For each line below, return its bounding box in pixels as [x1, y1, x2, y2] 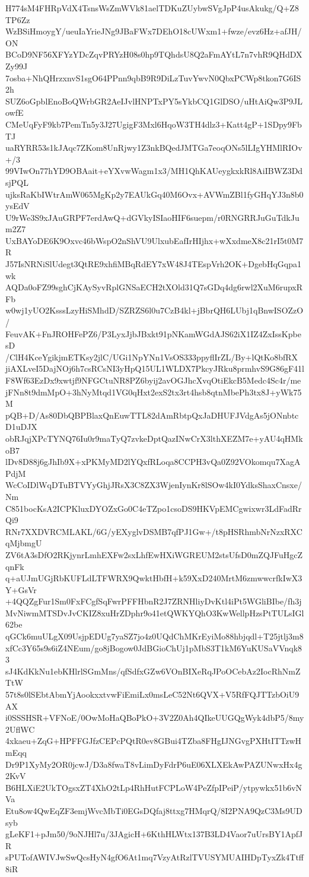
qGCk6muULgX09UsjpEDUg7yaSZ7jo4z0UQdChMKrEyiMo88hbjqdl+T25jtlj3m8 [5, 630, 304, 642]
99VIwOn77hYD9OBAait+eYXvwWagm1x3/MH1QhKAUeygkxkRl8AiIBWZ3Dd [5, 164, 303, 177]
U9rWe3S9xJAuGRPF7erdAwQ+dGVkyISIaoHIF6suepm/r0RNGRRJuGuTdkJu [5, 211, 300, 223]
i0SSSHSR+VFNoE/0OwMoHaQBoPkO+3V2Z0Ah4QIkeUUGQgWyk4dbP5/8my [5, 711, 304, 724]
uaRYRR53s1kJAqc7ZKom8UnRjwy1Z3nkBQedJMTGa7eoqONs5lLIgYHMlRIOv [5, 141, 302, 154]
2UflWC [5, 723, 35, 735]
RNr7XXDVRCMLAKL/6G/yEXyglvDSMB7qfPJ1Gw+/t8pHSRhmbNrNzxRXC [5, 525, 302, 537]
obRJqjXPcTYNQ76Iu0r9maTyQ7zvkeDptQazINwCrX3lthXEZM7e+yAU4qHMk [5, 432, 303, 444]
